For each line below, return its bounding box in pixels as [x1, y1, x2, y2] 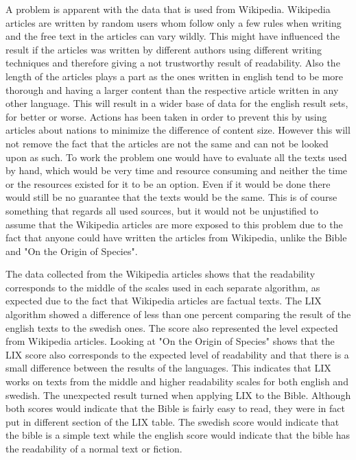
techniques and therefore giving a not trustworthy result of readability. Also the [5, 56, 340, 70]
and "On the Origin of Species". [5, 243, 138, 258]
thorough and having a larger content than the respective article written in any [5, 82, 339, 97]
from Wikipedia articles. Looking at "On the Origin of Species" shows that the [5, 334, 335, 348]
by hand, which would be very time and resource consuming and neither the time [5, 163, 348, 178]
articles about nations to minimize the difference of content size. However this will [5, 123, 351, 137]
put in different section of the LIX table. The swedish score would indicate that [5, 414, 340, 428]
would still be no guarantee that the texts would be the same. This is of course [5, 190, 337, 204]
